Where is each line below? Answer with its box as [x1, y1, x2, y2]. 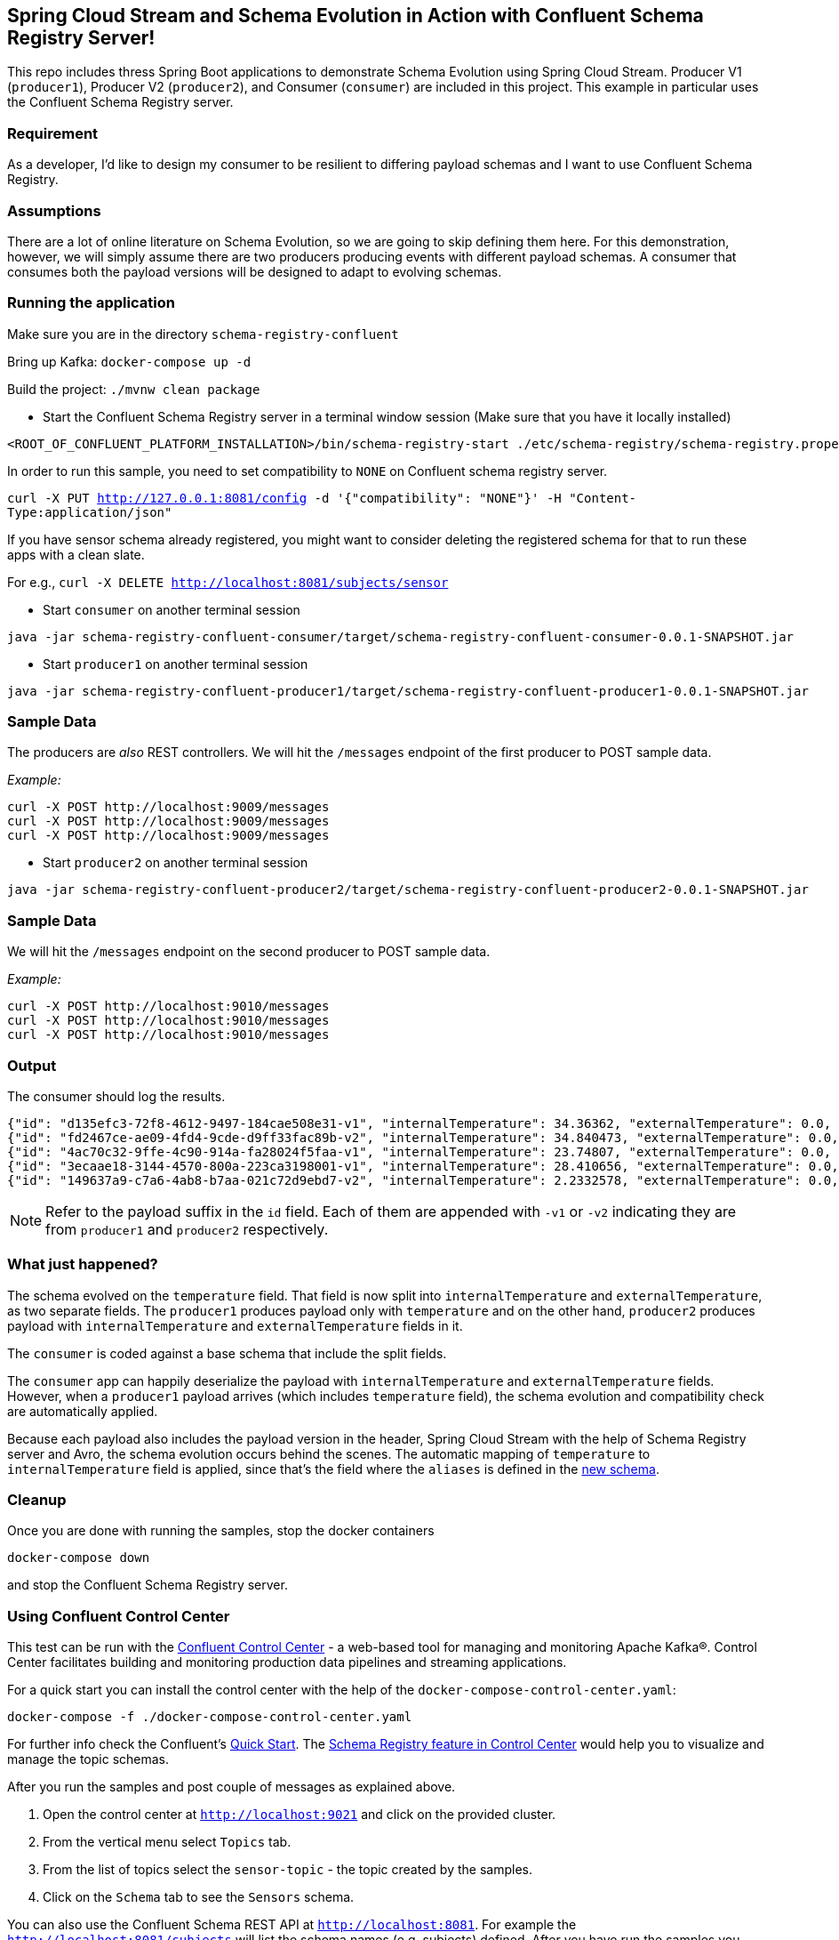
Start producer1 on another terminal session [43, 656, 308, 672]
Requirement [7, 124, 99, 142]
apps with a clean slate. [7, 546, 145, 562]
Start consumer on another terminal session [43, 601, 300, 617]
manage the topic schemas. [7, 1751, 170, 1767]
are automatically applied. [7, 1403, 158, 1419]
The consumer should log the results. [7, 1088, 226, 1104]
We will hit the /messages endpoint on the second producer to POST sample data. [7, 944, 491, 960]
